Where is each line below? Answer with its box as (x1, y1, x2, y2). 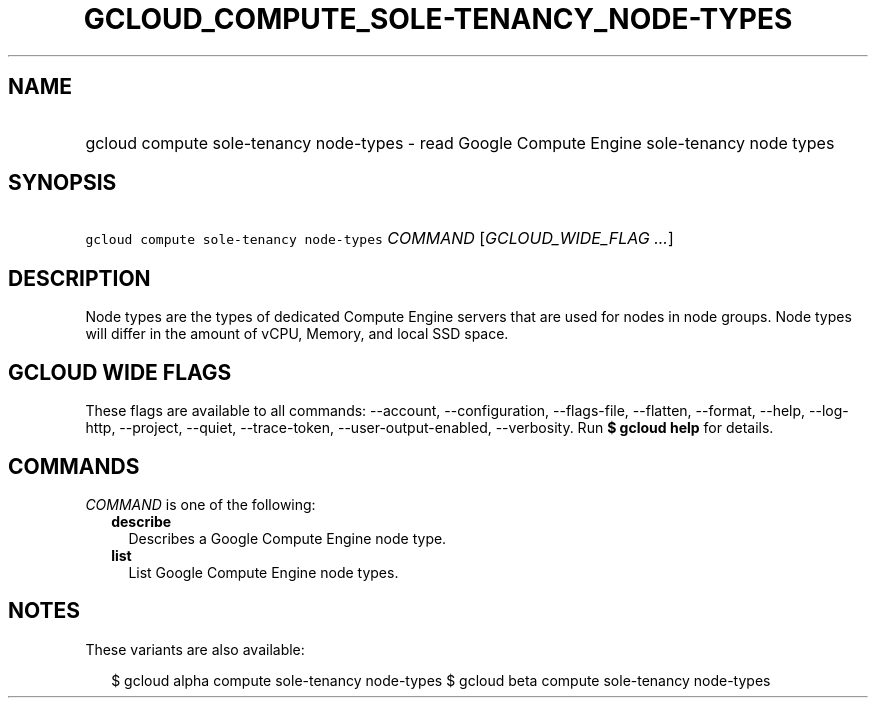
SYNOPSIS (8, 170, 117, 196)
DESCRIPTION (8, 265, 151, 291)
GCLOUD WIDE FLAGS (8, 359, 232, 385)
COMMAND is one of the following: (85, 495, 316, 513)
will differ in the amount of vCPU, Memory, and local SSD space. (85, 325, 509, 343)
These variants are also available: (85, 640, 305, 658)
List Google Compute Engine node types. (128, 563, 399, 581)
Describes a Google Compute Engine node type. (128, 529, 447, 547)
